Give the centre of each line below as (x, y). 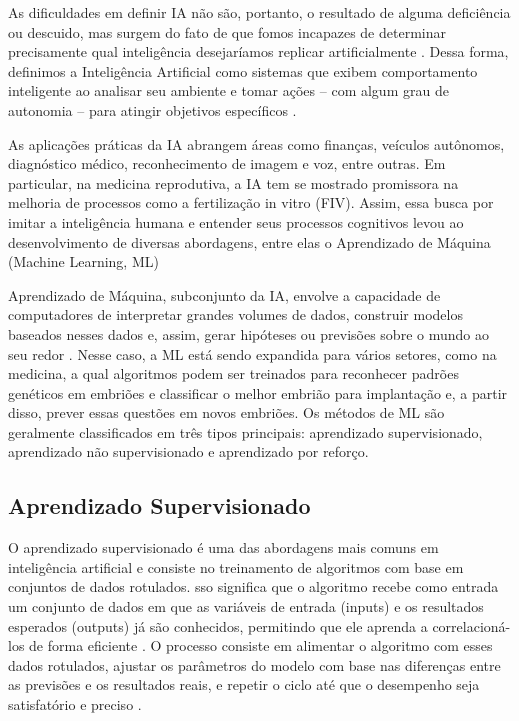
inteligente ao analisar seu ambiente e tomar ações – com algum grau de (228, 90)
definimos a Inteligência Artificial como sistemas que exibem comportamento (243, 70)
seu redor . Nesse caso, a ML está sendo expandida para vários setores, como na (252, 353)
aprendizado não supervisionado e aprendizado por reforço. (188, 451)
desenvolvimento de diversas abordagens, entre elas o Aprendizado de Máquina (249, 241)
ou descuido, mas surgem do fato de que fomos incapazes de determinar (227, 31)
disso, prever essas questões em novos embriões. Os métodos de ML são (226, 412)
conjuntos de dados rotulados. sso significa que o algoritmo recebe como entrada (253, 586)
